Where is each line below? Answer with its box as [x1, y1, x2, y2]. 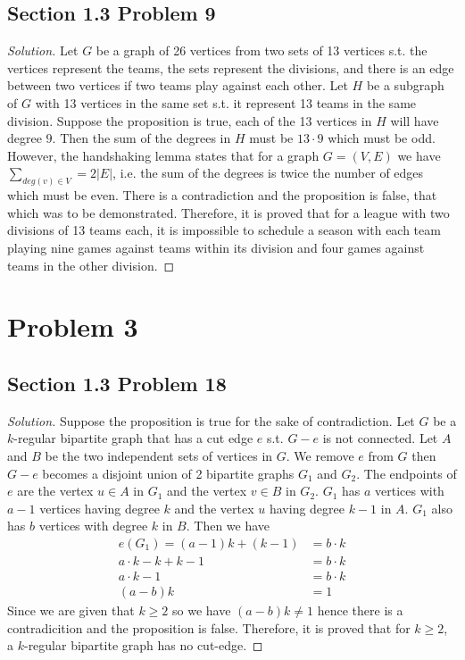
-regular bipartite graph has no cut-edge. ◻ [23, 636, 263, 655]
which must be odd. [328, 129, 436, 147]
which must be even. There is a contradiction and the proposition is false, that [7, 186, 437, 205]
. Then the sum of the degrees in [52, 129, 231, 147]
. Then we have [186, 516, 270, 535]
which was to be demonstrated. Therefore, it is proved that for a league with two [7, 203, 450, 221]
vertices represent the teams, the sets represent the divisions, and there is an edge [7, 58, 454, 77]
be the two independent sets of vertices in [45, 446, 273, 464]
